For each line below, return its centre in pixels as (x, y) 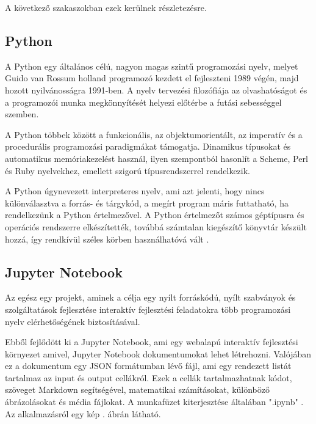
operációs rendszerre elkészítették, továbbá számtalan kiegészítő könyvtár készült (156, 226)
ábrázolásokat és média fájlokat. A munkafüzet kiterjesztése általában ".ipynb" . (154, 402)
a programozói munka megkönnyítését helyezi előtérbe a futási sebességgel (143, 102)
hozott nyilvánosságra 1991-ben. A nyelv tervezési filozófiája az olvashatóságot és (156, 90)
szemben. (22, 114)
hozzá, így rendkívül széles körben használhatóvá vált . (107, 239)
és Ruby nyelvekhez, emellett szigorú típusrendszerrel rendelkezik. (127, 170)
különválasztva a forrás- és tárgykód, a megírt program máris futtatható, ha (147, 203)
